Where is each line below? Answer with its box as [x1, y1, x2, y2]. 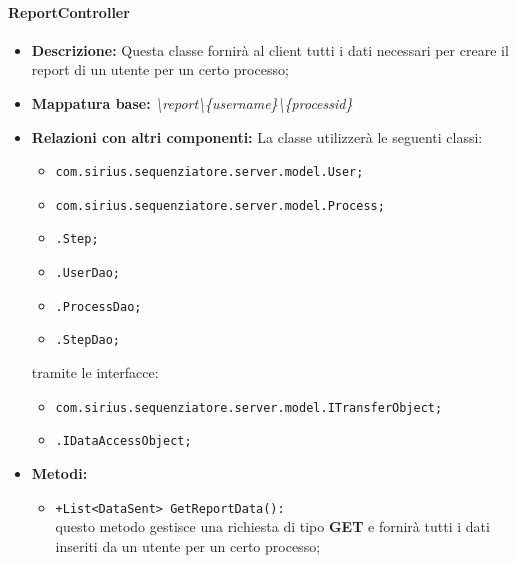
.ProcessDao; [55, 299, 142, 314]
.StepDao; [55, 333, 121, 348]
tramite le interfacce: [31, 362, 159, 383]
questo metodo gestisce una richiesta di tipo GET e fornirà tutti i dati [55, 516, 490, 537]
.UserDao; [55, 266, 121, 281]
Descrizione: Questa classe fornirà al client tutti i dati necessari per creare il [31, 39, 509, 60]
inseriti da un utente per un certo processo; [55, 535, 321, 556]
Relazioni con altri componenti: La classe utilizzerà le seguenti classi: [31, 126, 483, 147]
